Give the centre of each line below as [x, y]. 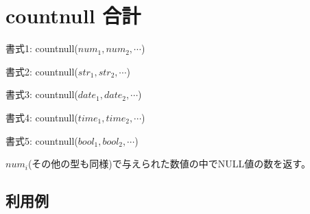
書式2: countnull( [42, 71]
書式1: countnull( [42, 48]
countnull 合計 [73, 15]
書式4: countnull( [42, 117]
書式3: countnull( [42, 94]
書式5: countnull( [42, 140]
